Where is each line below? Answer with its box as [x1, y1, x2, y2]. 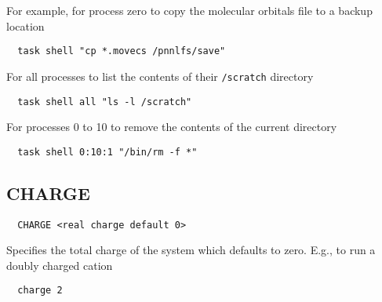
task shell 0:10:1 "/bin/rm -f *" [17, 146, 198, 158]
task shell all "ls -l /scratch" [17, 96, 192, 107]
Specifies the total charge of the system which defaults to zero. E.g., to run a [6, 242, 376, 258]
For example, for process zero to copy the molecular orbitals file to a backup [6, 2, 373, 18]
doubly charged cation [6, 257, 113, 273]
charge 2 [17, 285, 63, 297]
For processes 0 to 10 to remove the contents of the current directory [6, 118, 337, 135]
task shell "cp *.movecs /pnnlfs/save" [17, 45, 226, 57]
